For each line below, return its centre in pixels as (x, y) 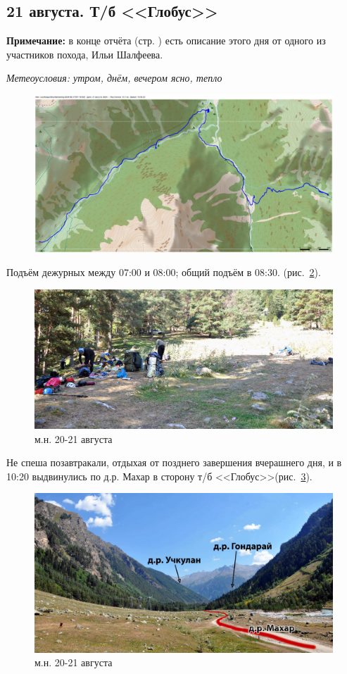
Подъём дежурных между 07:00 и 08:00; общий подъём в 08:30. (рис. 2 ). (164, 272)
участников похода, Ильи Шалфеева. (85, 54)
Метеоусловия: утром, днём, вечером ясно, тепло (114, 78)
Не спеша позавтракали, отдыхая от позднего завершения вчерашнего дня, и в (174, 462)
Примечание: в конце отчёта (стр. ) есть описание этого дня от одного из (166, 40)
